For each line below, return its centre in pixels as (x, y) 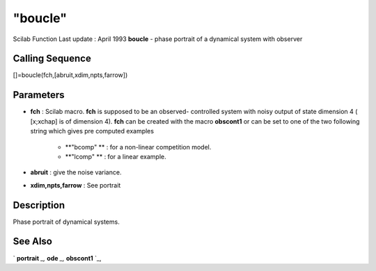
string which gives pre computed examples (92, 131)
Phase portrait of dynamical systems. (66, 222)
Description (39, 205)
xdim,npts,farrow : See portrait (76, 185)
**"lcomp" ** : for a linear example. (116, 156)
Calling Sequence (52, 59)
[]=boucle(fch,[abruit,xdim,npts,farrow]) (70, 75)
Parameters (39, 95)
